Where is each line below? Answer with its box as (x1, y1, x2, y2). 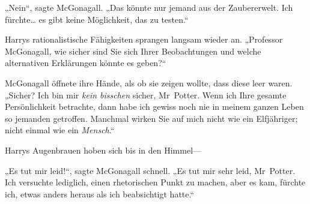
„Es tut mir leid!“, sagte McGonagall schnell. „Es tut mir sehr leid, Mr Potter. (5, 164, 296, 176)
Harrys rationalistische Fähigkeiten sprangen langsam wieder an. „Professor (5, 33, 283, 46)
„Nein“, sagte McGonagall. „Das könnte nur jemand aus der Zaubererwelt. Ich (5, 1, 293, 13)
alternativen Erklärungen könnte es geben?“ (5, 56, 166, 69)
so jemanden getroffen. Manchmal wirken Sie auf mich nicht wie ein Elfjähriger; (5, 112, 298, 124)
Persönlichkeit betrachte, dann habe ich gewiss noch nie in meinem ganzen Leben (5, 100, 304, 113)
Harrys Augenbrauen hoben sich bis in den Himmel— (5, 143, 202, 156)
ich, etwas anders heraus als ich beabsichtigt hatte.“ (5, 187, 195, 200)
